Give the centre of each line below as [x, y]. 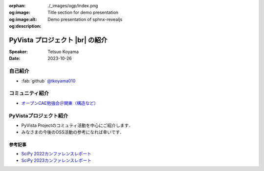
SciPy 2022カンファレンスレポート [56, 153]
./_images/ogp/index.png [73, 6]
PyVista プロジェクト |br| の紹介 [58, 40]
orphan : [17, 6]
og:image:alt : [23, 19]
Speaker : [19, 52]
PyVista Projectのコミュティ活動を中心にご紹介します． [77, 125]
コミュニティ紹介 [29, 94]
